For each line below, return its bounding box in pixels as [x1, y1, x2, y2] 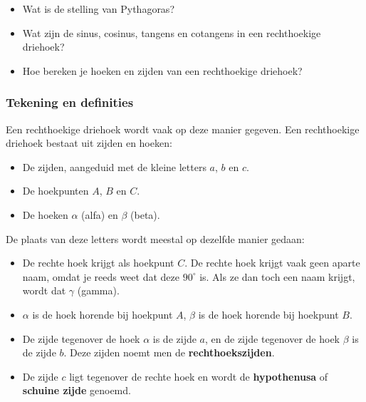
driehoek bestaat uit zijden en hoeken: [6, 135, 172, 150]
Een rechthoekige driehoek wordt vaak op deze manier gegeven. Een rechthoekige [6, 121, 360, 136]
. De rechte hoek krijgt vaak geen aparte [184, 255, 360, 270]
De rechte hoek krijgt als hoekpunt [22, 255, 174, 270]
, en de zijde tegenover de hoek [205, 331, 340, 346]
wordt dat [22, 283, 66, 298]
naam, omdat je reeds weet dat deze [22, 269, 179, 284]
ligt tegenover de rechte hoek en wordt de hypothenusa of [69, 368, 328, 383]
